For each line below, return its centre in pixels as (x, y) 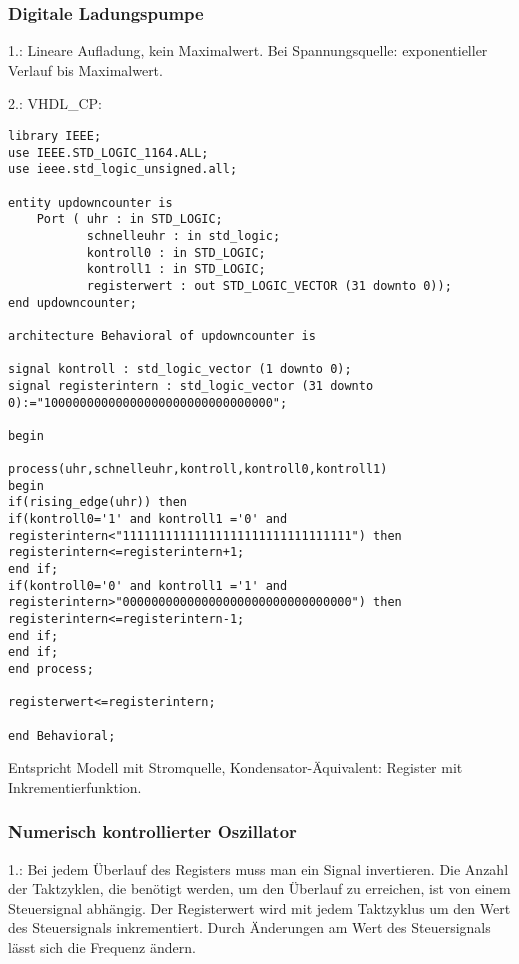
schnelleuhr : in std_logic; (183, 235)
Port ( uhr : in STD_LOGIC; (129, 219)
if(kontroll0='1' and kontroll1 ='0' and (148, 519)
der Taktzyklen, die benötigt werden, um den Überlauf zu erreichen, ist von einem (259, 888)
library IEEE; (55, 136)
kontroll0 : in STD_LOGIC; (176, 252)
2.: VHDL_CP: (55, 103)
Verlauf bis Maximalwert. (85, 69)
